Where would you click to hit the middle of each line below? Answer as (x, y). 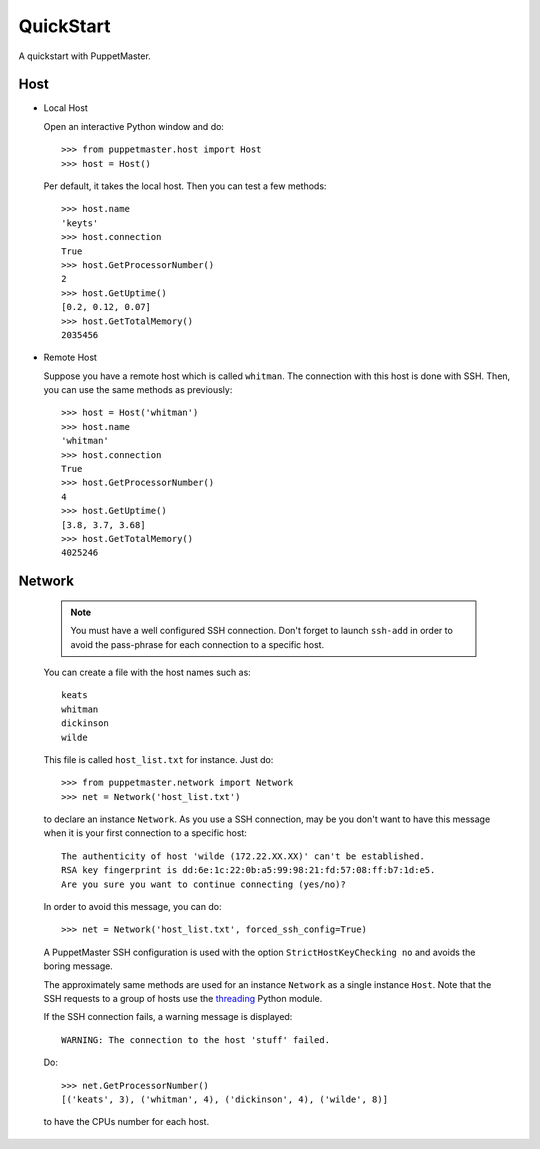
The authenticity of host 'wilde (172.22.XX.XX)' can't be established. (243, 856)
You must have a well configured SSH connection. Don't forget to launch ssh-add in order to (262, 631)
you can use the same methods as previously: (138, 390)
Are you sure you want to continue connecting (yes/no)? (204, 884)
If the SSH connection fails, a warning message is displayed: (168, 1017)
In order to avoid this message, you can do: (132, 907)
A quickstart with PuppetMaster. (85, 56)
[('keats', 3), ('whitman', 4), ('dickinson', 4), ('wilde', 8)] (225, 1099)
